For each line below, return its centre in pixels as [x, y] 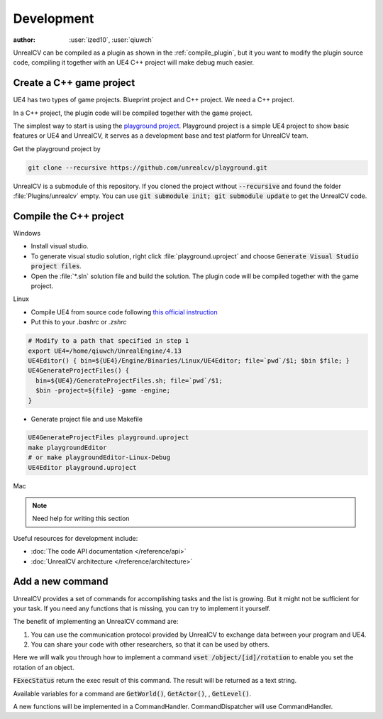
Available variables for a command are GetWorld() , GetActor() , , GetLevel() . [132, 693]
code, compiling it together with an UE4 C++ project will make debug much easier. [134, 62]
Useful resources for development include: [76, 538]
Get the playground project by [57, 148]
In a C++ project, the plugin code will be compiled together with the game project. [133, 113]
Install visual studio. [60, 246]
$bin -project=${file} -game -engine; [103, 391]
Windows [27, 234]
